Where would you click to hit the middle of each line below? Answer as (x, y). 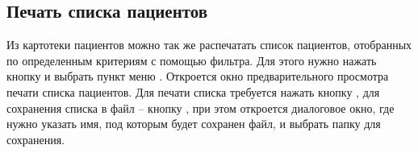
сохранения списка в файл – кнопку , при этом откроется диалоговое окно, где (201, 108)
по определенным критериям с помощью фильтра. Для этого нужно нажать (192, 60)
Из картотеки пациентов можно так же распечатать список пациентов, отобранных (209, 45)
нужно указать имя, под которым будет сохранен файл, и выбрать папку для (194, 124)
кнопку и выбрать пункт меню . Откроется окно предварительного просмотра (198, 76)
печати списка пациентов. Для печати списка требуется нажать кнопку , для (193, 91)
